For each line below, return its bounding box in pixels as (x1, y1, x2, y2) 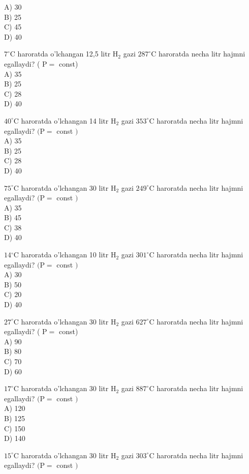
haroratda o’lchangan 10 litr (21, 249, 109, 260)
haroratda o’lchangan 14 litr (21, 115, 109, 126)
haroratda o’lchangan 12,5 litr (17, 48, 111, 59)
